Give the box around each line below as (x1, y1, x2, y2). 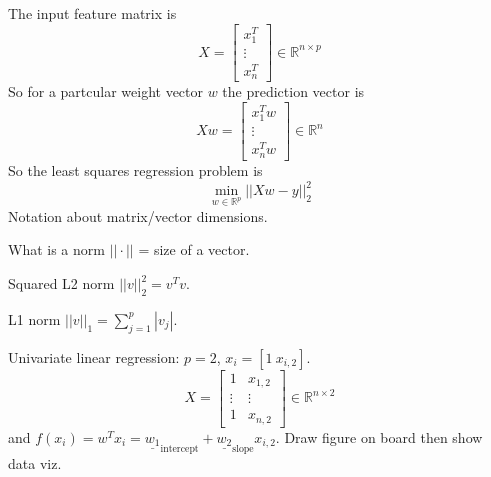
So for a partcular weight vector (8, 81, 203, 102)
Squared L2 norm (8, 273, 115, 293)
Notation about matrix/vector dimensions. (8, 205, 268, 226)
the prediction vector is (222, 81, 365, 102)
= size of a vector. (138, 239, 250, 260)
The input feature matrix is (8, 3, 177, 23)
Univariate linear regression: (8, 346, 180, 367)
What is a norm (8, 239, 105, 260)
